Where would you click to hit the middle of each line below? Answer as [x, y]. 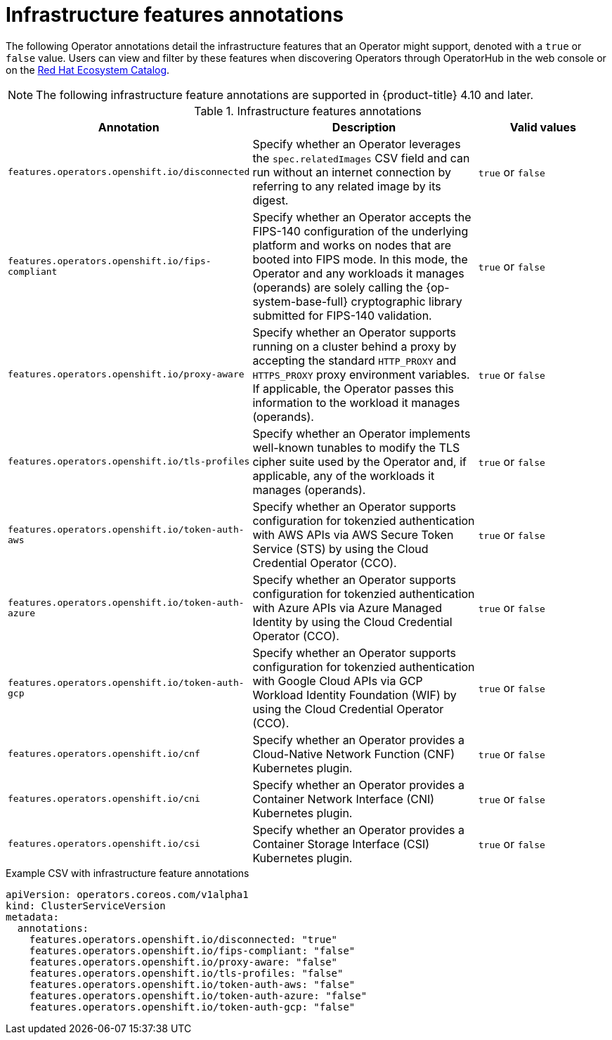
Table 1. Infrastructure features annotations [308, 111]
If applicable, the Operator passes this [353, 388]
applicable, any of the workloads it [344, 475]
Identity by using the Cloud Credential [352, 622]
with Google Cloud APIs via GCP [338, 681]
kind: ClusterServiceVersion [86, 905]
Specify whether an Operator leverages [357, 144]
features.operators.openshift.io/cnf [104, 754]
